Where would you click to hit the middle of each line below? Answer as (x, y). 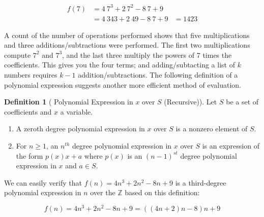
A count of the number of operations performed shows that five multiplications (127, 35)
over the (103, 192)
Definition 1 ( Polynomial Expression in (69, 102)
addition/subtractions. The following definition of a (158, 74)
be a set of (242, 102)
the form (30, 155)
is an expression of (231, 145)
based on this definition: (162, 192)
